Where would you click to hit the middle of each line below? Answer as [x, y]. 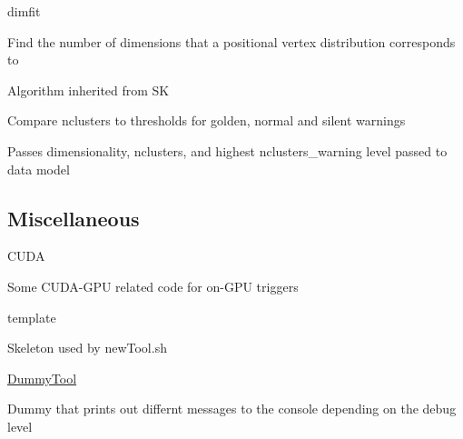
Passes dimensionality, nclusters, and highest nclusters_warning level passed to [227, 150]
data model [39, 169]
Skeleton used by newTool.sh [87, 348]
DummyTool [42, 378]
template [32, 317]
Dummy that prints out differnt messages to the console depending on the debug [232, 409]
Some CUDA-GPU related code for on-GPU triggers [153, 286]
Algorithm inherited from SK [89, 90]
